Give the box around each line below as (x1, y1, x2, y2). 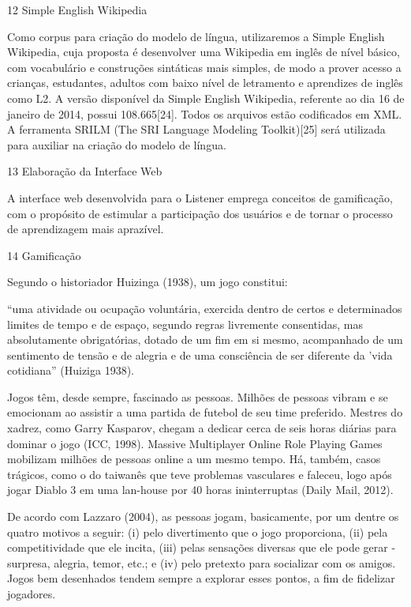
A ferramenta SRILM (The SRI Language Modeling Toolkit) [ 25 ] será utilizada (7, 121, 386, 138)
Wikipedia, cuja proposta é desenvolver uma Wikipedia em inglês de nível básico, (7, 43, 400, 60)
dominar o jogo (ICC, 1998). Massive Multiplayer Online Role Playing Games (7, 435, 383, 451)
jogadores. (7, 586, 56, 601)
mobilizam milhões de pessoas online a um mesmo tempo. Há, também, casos (7, 451, 381, 467)
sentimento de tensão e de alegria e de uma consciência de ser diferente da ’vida (7, 346, 393, 363)
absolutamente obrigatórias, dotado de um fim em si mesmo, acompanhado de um (7, 331, 403, 348)
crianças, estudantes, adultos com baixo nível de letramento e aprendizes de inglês (7, 74, 403, 91)
